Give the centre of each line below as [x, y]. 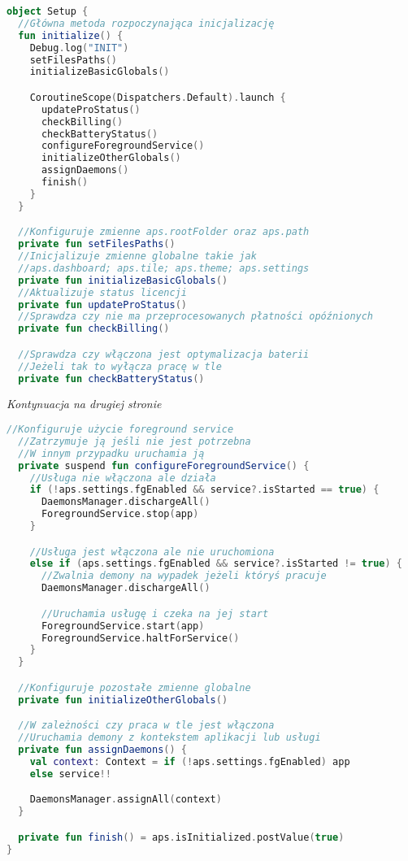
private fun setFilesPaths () [97, 244]
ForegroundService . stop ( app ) [120, 514]
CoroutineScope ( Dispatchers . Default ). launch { [158, 97]
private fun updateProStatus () [102, 304]
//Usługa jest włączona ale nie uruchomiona [152, 552]
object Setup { [48, 11]
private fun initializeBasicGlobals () [123, 280]
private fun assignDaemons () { [103, 749]
